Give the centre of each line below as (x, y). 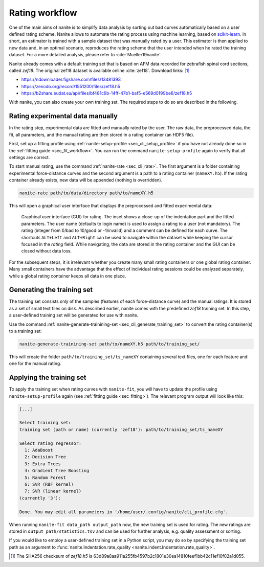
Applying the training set (48, 377)
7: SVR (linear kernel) (53, 491)
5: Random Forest (45, 477)
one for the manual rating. (35, 363)
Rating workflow (43, 13)
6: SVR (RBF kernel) (49, 484)
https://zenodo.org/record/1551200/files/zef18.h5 (71, 86)
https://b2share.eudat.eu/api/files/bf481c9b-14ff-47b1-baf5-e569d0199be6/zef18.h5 (107, 93)
